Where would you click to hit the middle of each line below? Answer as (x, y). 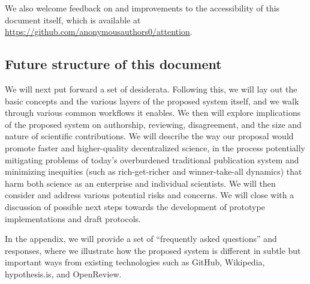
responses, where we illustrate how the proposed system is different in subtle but (153, 250)
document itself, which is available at (73, 20)
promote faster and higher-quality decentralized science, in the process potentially (155, 147)
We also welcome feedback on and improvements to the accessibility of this (142, 8)
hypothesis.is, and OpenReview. (63, 273)
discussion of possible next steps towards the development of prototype (135, 206)
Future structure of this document (113, 64)
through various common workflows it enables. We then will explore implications (153, 113)
